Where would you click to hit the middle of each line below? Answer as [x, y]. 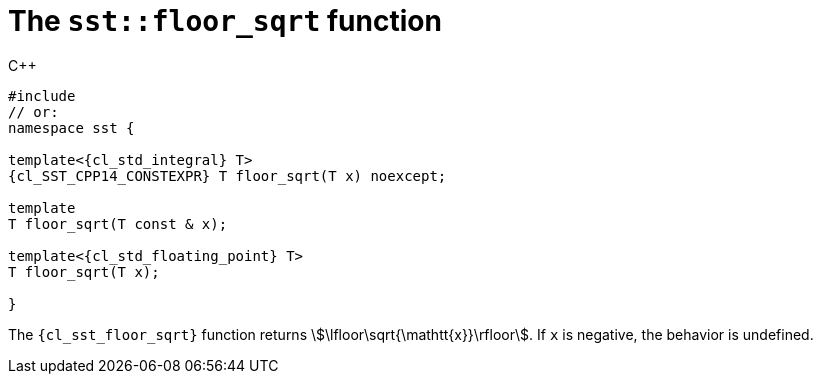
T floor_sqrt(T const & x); [118, 223]
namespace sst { [71, 127]
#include [42, 95]
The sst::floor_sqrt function [225, 21]
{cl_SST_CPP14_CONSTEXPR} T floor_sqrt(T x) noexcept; [227, 175]
